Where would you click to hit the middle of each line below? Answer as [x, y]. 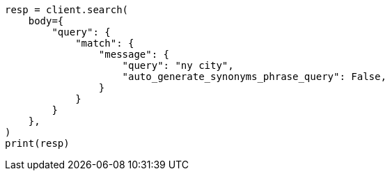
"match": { [105, 43]
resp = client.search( [67, 10]
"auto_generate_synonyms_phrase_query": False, [254, 77]
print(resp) [37, 143]
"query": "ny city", [178, 65]
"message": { [134, 54]
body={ [46, 21]
